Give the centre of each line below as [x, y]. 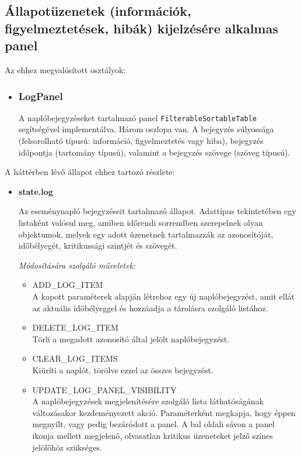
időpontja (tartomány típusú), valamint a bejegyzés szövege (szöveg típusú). [154, 152]
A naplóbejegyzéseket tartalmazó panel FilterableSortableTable [137, 117]
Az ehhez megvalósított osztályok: [65, 69]
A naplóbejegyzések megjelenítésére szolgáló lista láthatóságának [148, 401]
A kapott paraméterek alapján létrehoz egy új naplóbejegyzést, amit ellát [163, 296]
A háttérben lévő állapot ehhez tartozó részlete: [90, 172]
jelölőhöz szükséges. [67, 447]
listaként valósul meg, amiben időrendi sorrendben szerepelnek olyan [141, 223]
